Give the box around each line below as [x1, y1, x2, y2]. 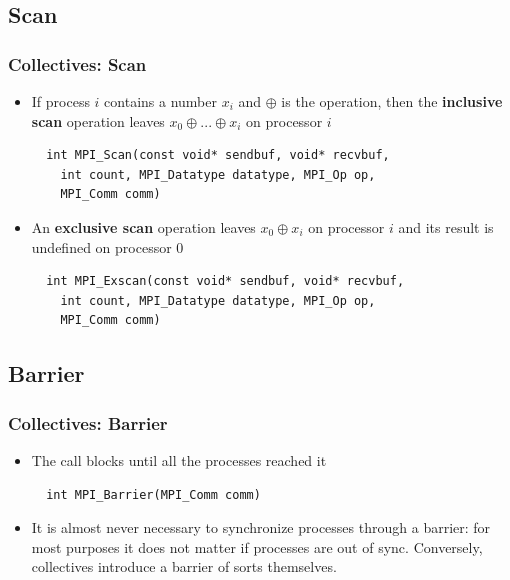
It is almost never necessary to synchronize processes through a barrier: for [31, 517, 491, 538]
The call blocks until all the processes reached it [31, 449, 327, 470]
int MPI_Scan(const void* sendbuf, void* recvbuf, [46, 148, 390, 163]
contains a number [104, 91, 217, 111]
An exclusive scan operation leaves [31, 216, 256, 237]
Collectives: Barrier [8, 410, 168, 435]
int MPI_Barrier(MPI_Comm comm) [46, 487, 261, 502]
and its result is [398, 216, 494, 237]
